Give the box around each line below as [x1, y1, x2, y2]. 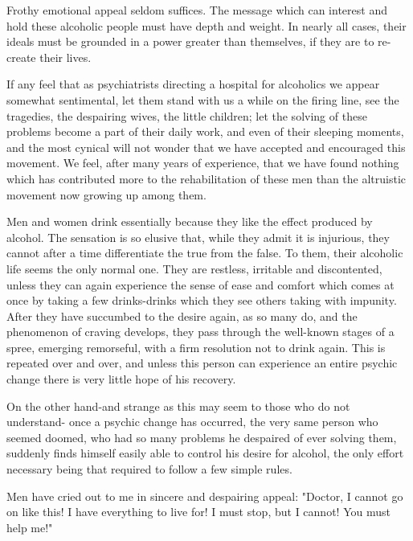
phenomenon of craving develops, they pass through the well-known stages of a [6, 323, 395, 340]
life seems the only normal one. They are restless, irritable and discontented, [6, 260, 382, 277]
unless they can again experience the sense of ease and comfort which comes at [6, 276, 395, 293]
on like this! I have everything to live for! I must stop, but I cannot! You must [6, 503, 391, 520]
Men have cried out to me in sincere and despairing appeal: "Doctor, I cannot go [6, 487, 403, 504]
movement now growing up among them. [6, 186, 206, 203]
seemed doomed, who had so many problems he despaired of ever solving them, [6, 428, 397, 445]
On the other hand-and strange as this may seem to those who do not [6, 397, 350, 414]
